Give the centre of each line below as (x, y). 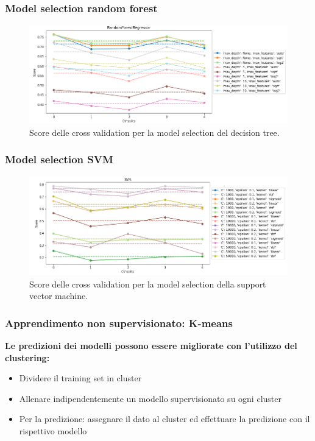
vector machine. (59, 296)
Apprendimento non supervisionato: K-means (119, 323)
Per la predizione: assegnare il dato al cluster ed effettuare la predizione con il (165, 419)
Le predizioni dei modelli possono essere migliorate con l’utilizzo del (151, 345)
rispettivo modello (53, 430)
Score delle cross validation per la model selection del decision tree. (154, 132)
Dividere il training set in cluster (80, 378)
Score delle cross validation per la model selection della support (148, 284)
